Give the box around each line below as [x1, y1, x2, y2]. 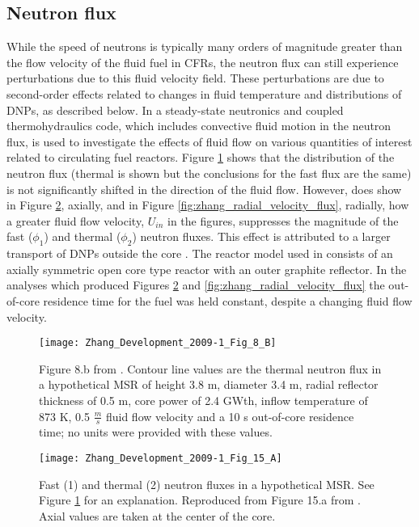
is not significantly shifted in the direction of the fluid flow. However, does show [6, 180, 402, 197]
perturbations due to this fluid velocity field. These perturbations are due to [6, 70, 384, 86]
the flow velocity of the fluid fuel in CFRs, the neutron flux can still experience [6, 53, 399, 70]
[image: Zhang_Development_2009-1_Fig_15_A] [39, 452, 282, 464]
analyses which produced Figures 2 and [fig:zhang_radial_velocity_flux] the [6, 276, 385, 293]
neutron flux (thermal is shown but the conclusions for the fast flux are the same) [6, 164, 412, 181]
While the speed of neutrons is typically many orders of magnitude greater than [6, 38, 403, 55]
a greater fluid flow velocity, [6, 212, 145, 229]
